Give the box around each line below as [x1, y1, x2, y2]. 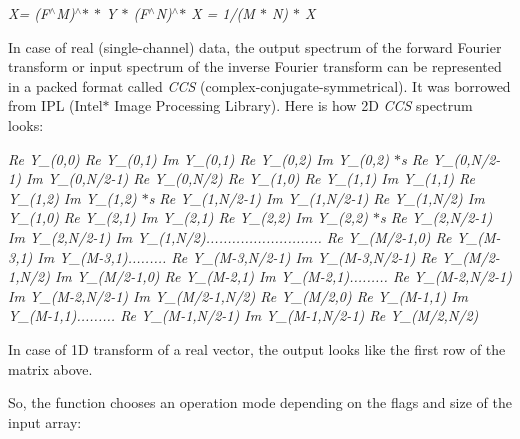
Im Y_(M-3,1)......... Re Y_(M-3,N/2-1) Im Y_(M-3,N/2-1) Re [37, 246, 437, 267]
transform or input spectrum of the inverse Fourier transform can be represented [8, 56, 502, 77]
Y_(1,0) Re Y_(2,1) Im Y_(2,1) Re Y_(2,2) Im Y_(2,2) [8, 207, 368, 228]
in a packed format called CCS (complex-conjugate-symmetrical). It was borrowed [8, 75, 511, 96]
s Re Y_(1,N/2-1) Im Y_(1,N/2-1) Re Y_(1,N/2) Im [148, 187, 485, 208]
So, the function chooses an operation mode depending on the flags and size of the [8, 392, 512, 413]
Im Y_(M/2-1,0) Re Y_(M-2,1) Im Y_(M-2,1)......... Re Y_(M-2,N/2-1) [54, 266, 512, 287]
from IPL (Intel [8, 95, 103, 116]
